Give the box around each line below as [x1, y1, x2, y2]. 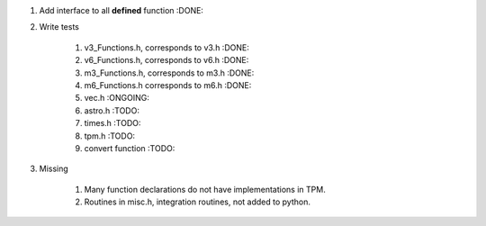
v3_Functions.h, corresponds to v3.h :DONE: [84, 41, 249, 53]
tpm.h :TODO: [84, 131, 135, 141]
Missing [39, 163, 69, 175]
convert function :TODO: [84, 142, 175, 153]
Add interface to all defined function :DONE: [39, 5, 204, 15]
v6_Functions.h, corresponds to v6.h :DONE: [84, 55, 249, 66]
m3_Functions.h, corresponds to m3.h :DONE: [84, 68, 255, 78]
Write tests [39, 22, 80, 32]
